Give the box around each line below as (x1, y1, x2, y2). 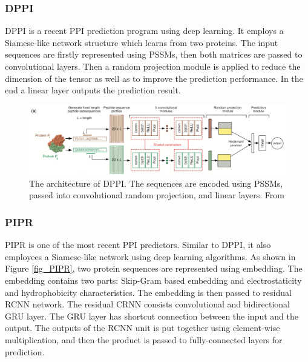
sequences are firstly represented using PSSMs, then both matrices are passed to (5, 48, 303, 61)
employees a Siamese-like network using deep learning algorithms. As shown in (5, 250, 296, 263)
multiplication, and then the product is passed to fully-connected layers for (5, 334, 283, 346)
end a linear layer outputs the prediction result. (5, 84, 181, 96)
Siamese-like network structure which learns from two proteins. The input (5, 36, 278, 49)
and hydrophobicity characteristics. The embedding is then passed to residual (5, 286, 292, 298)
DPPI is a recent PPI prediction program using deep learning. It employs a (5, 24, 284, 37)
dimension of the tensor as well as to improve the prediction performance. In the (5, 72, 303, 84)
